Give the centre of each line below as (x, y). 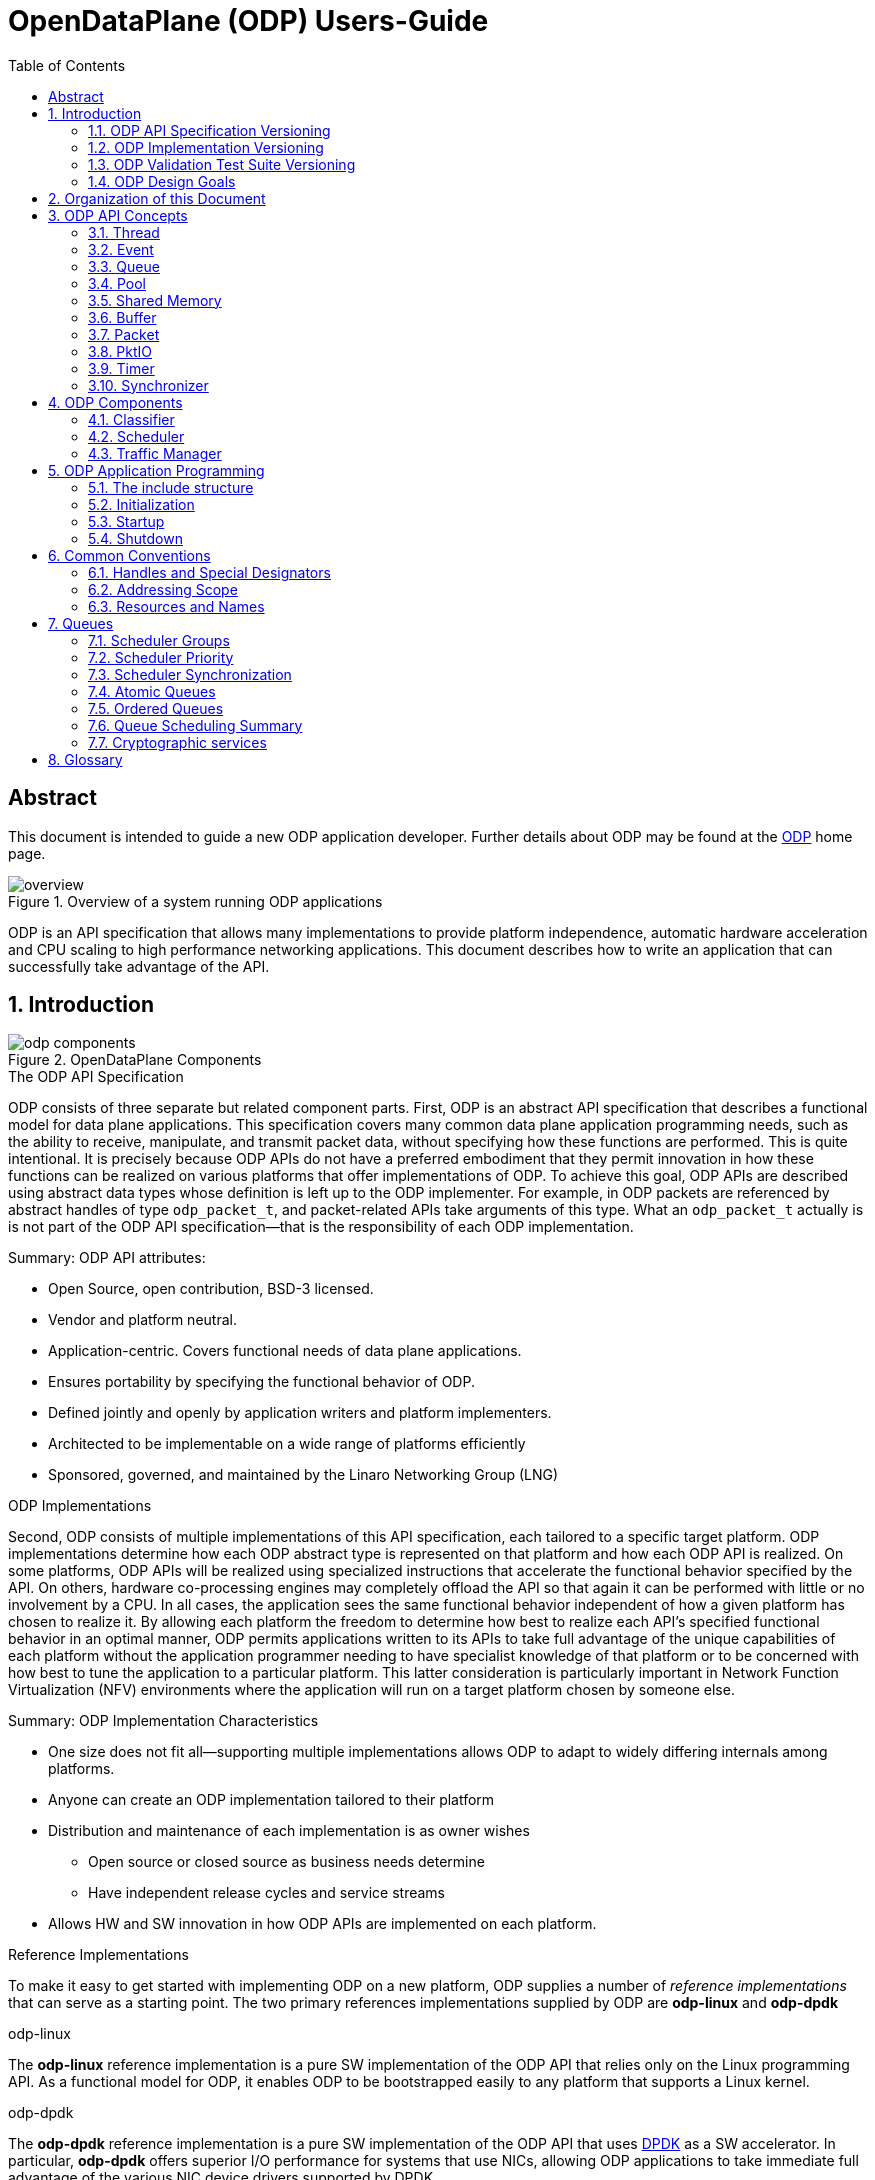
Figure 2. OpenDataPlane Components (135, 1060)
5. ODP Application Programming (156, 470)
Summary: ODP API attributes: (107, 1258)
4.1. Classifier (131, 419)
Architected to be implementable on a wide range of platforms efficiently (287, 1444)
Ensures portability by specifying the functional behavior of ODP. (261, 1382)
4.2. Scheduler (136, 436)
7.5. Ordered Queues (156, 708)
